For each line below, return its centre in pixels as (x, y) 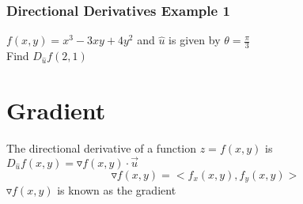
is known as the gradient (117, 190)
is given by (195, 40)
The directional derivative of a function (102, 147)
